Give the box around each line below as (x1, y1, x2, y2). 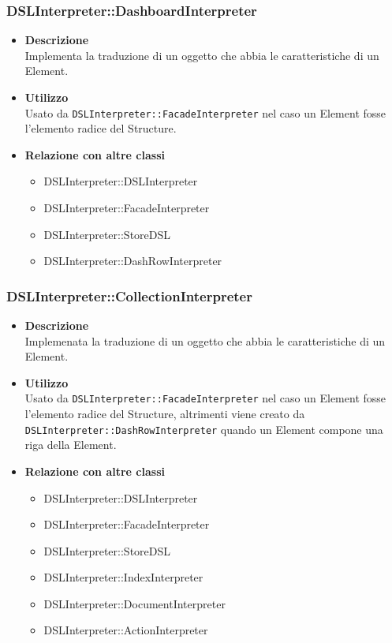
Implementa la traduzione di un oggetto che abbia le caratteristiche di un (24, 47, 379, 63)
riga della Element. (24, 436, 117, 453)
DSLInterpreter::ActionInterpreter (43, 622, 208, 638)
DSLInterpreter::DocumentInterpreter (43, 595, 226, 611)
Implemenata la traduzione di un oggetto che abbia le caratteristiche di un (24, 332, 386, 349)
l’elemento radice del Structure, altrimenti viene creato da (24, 406, 305, 422)
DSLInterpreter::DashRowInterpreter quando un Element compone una (24, 421, 383, 437)
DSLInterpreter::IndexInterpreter (43, 569, 203, 585)
